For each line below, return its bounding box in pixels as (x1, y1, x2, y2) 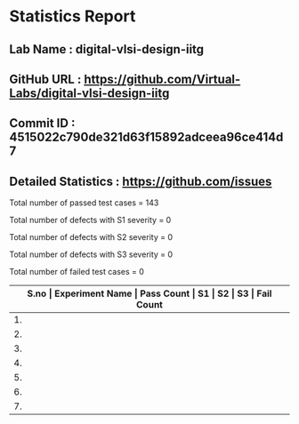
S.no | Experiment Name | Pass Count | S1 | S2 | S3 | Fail (27, 287, 272, 300)
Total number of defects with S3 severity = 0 (9, 249, 174, 260)
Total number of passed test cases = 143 (9, 197, 159, 208)
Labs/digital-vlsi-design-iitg (9, 85, 170, 100)
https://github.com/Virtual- (84, 71, 241, 86)
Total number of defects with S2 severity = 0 (9, 232, 174, 243)
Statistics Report (9, 6, 136, 27)
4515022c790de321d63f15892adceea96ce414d (9, 130, 284, 145)
